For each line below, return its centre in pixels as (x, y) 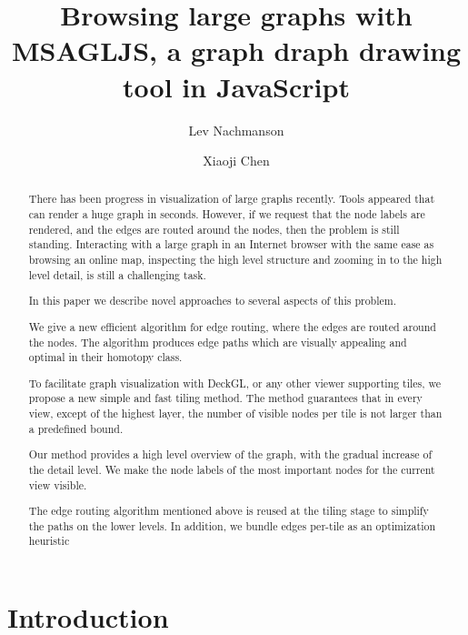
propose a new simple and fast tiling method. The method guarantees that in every (225, 398)
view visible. (58, 484)
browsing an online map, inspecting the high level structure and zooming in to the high (235, 260)
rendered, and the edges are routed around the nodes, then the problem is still (214, 229)
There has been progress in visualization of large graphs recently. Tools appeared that (232, 199)
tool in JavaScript (236, 86)
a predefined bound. (76, 428)
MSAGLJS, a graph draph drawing (236, 50)
